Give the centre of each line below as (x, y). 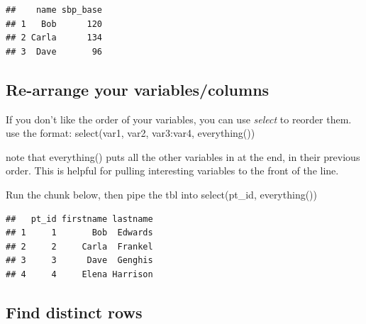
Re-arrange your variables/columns (138, 89)
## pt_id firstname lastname (79, 219)
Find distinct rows (74, 312)
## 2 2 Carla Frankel (79, 246)
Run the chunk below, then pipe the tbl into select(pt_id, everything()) (162, 194)
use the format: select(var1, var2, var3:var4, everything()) (131, 133)
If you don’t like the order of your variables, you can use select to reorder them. (179, 119)
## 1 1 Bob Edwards (79, 233)
